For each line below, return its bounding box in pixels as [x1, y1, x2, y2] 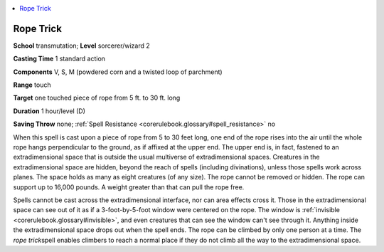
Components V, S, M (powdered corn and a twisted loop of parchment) [13, 68, 223, 76]
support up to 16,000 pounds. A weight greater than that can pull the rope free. [13, 182, 245, 191]
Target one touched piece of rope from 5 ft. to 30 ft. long [13, 93, 181, 103]
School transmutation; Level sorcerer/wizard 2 [13, 41, 151, 50]
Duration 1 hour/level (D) [13, 107, 85, 115]
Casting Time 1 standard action [13, 54, 106, 63]
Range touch [13, 80, 51, 89]
